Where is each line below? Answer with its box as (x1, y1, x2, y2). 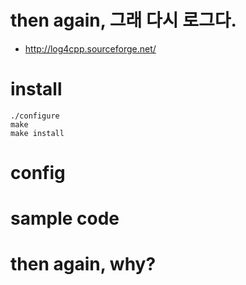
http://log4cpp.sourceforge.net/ (24, 42, 157, 55)
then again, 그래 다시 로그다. (10, 9, 237, 32)
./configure (10, 111, 60, 121)
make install (10, 128, 65, 138)
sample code (10, 207, 120, 230)
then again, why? (10, 253, 157, 276)
